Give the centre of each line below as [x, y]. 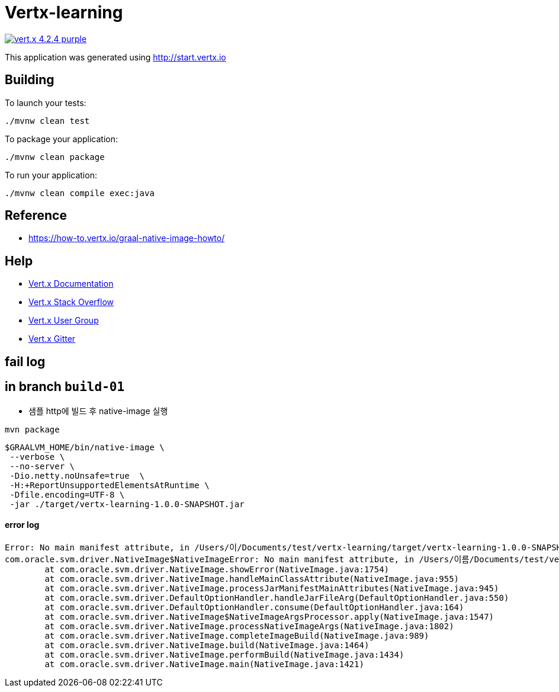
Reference [36, 216]
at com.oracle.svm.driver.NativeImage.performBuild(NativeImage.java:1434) [224, 654]
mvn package [32, 429]
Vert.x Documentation [71, 284]
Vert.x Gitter [52, 339]
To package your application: [62, 139]
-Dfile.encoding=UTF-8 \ [67, 494]
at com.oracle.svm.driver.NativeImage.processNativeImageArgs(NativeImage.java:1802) [249, 626]
